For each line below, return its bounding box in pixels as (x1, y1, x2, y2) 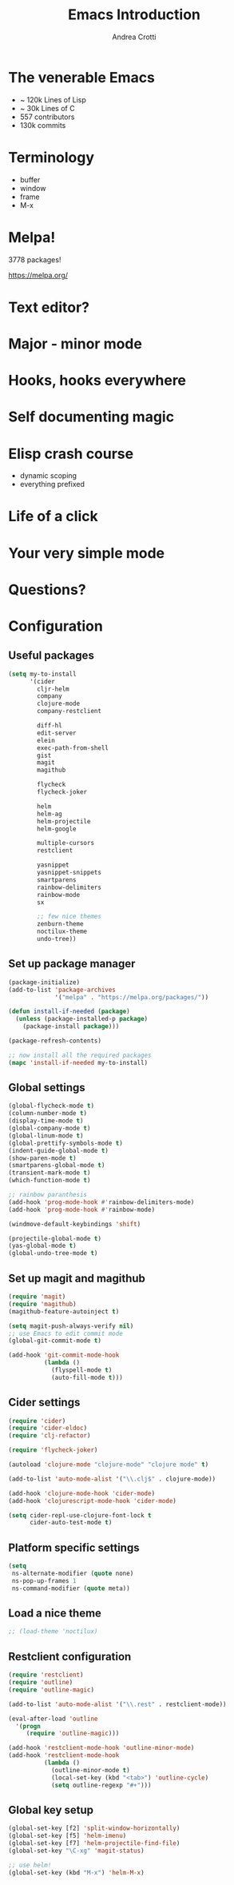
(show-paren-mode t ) (8, 1154, 77, 1162)
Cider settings (8, 1396, 81, 1409)
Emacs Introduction (67, 6, 201, 24)
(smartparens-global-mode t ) (8, 1162, 105, 1170)
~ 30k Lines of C (19, 103, 75, 113)
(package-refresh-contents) (8, 1037, 102, 1045)
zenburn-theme (37, 920, 84, 928)
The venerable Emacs (8, 68, 156, 86)
